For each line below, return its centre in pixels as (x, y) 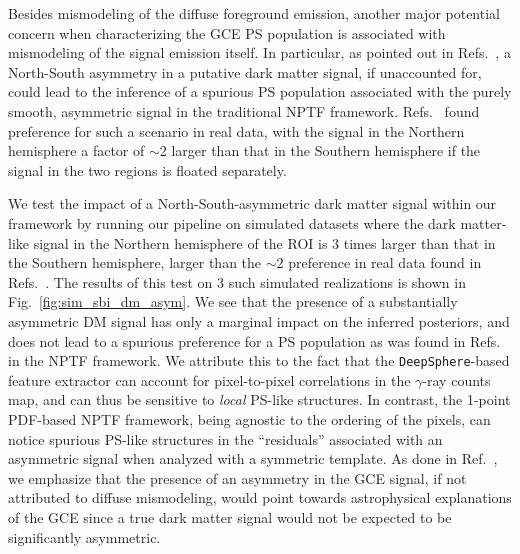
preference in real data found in (385, 262)
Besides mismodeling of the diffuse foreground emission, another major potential (254, 13)
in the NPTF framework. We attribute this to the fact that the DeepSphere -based (259, 360)
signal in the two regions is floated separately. (147, 169)
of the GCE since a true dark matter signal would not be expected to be (230, 516)
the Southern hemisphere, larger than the (135, 262)
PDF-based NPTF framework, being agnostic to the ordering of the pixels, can (249, 418)
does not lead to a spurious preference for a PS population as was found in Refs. (254, 340)
